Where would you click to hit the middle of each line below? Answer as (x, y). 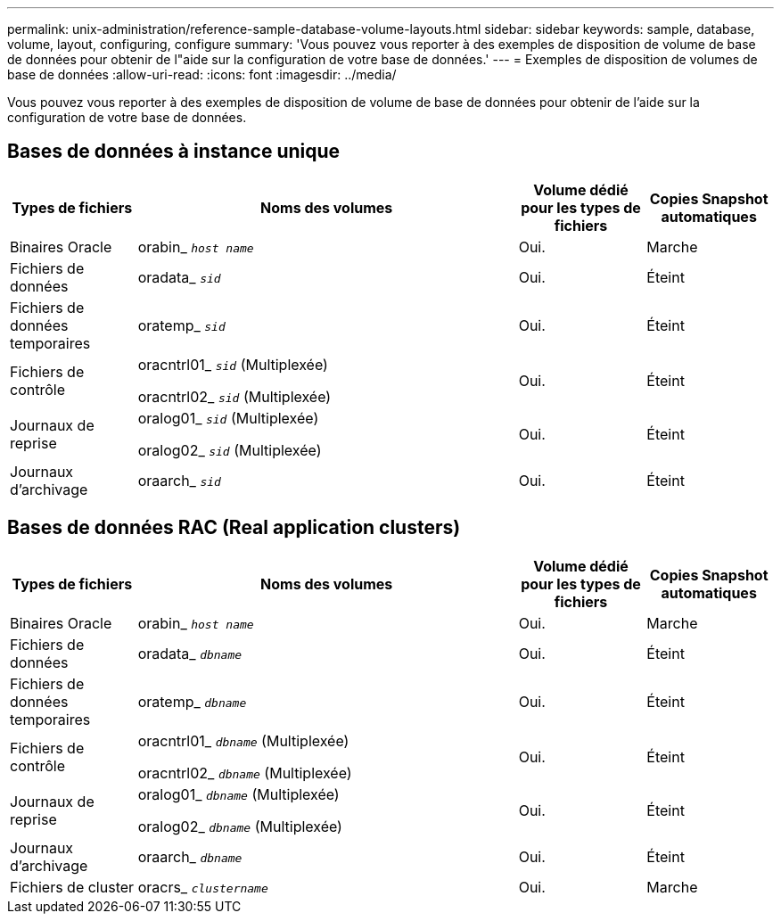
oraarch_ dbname (190, 856)
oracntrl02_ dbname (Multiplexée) (245, 773)
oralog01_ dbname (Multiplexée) (238, 794)
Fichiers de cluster (72, 887)
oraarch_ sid (179, 480)
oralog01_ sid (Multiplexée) (228, 418)
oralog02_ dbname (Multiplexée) (240, 826)
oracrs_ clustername (203, 887)
